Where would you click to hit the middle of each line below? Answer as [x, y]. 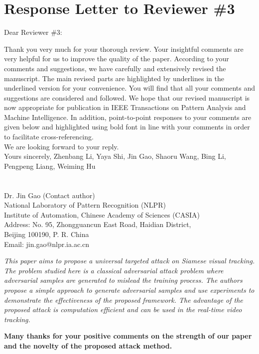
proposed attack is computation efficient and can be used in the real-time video [123, 309]
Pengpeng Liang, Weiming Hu [50, 166]
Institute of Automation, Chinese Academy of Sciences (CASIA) [102, 214]
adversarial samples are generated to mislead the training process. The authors [123, 280]
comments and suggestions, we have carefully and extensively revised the [115, 68]
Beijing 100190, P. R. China [47, 234]
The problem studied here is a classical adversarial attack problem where [114, 270]
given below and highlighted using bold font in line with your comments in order [127, 127]
